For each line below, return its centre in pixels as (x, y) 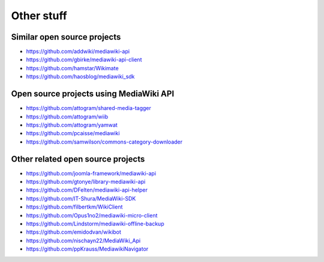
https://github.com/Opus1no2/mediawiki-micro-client (92, 215)
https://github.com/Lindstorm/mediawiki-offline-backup (95, 224)
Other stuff (39, 16)
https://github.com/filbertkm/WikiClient (74, 207)
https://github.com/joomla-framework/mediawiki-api (91, 173)
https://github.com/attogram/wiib (67, 117)
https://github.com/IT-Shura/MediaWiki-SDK (81, 198)
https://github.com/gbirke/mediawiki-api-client (84, 59)
